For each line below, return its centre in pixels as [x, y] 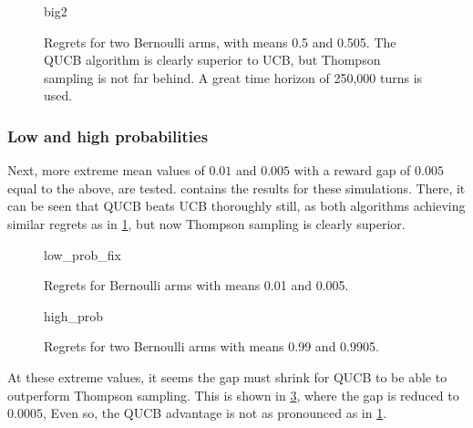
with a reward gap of [352, 170]
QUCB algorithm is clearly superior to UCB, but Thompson [212, 60]
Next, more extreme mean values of [106, 170]
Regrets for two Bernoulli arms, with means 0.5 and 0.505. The [220, 42]
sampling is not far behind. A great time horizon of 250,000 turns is [233, 77]
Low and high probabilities [108, 136]
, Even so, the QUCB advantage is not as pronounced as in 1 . [215, 413]
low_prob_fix [82, 254]
